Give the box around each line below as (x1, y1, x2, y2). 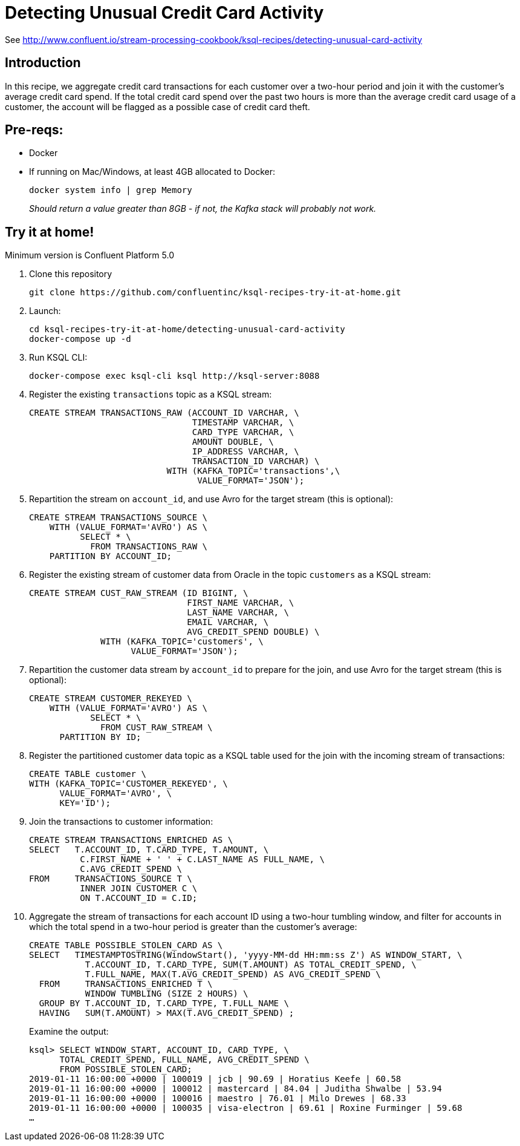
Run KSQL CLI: (29, 352, 88, 363)
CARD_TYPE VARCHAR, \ (192, 427, 294, 437)
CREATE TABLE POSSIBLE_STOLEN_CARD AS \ (29, 940, 223, 951)
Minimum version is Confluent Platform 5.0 (5, 250, 174, 261)
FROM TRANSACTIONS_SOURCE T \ (29, 874, 192, 884)
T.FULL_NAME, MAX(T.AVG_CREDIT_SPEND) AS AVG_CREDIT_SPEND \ (85, 969, 381, 980)
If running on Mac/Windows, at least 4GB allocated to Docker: (29, 166, 275, 177)
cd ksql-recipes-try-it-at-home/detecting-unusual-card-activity (29, 324, 345, 335)
